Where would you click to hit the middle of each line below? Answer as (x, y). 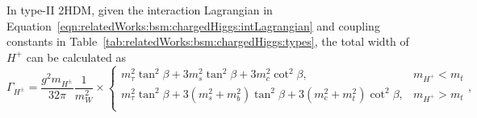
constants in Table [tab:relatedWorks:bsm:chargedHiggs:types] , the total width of (208, 41)
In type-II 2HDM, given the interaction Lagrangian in (140, 10)
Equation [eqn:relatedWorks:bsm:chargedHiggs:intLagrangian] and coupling (193, 25)
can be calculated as (76, 57)
